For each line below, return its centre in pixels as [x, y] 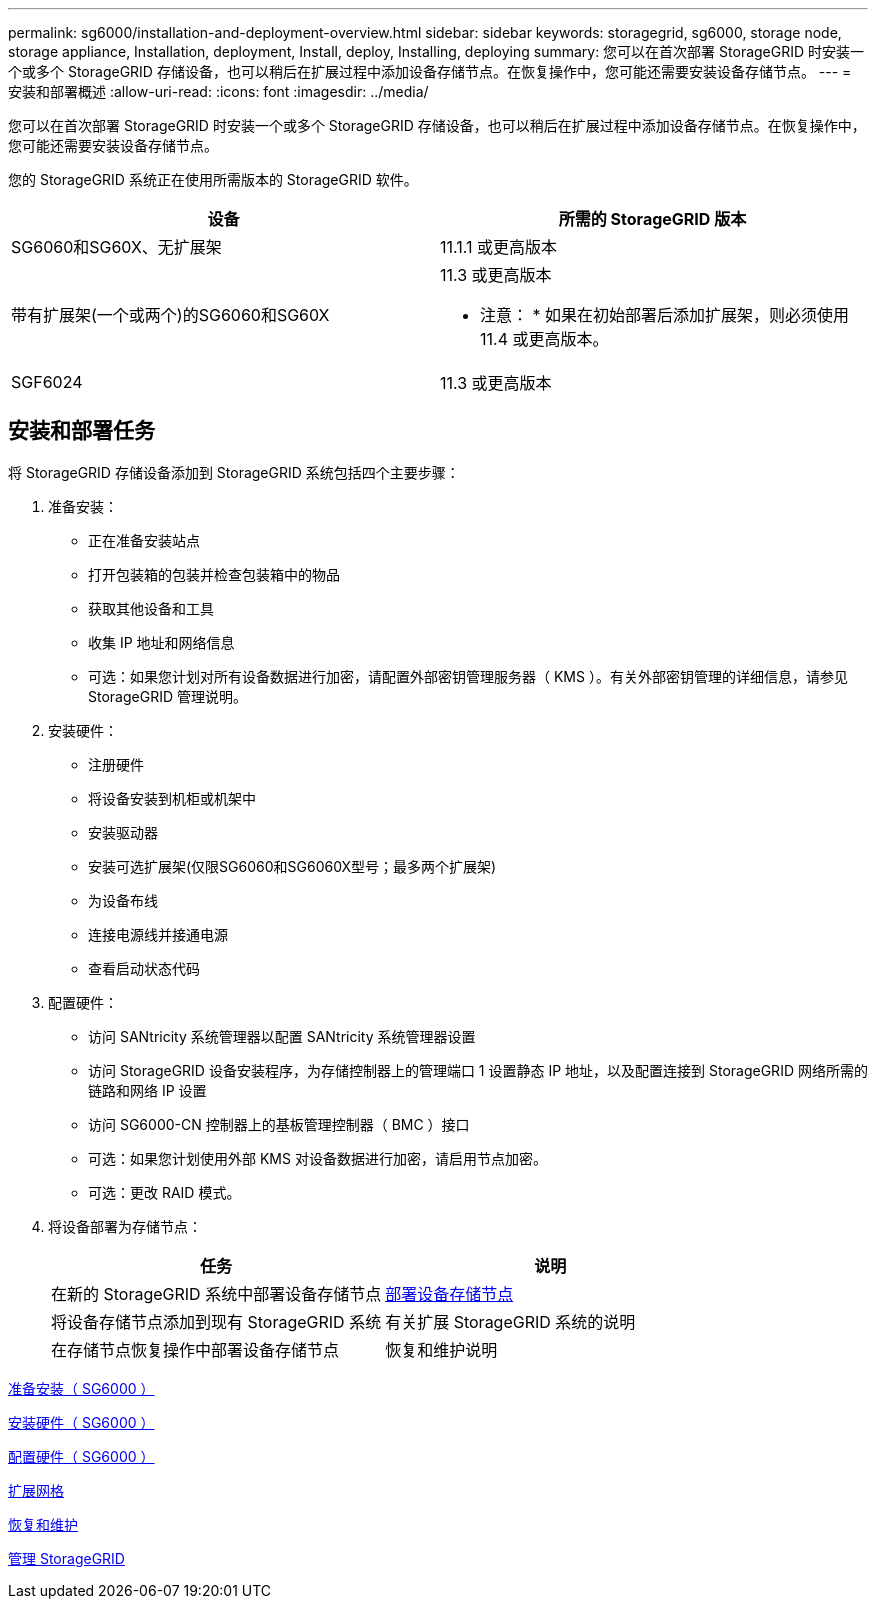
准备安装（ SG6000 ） [81, 1388]
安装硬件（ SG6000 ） [81, 1422]
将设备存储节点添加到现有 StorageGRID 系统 [216, 1321]
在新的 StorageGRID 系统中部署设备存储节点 [216, 1293]
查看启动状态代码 [144, 968]
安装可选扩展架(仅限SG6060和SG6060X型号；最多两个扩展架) [292, 866]
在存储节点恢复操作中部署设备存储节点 [195, 1349]
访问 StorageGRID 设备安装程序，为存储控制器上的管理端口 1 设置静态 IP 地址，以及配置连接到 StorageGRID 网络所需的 [478, 1070]
